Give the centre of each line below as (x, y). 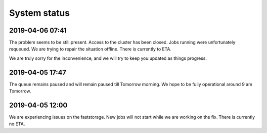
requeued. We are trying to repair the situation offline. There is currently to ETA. (90, 49)
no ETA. (17, 124)
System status (40, 13)
